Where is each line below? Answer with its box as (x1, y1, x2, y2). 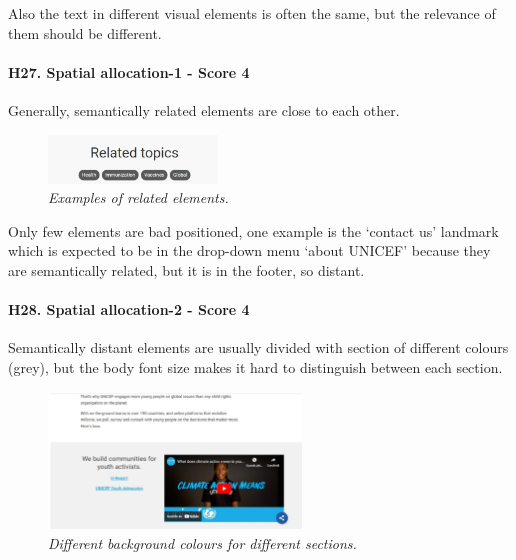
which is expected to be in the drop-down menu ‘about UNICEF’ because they (8, 240, 491, 261)
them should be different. (8, 22, 162, 43)
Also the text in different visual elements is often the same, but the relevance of (8, 3, 496, 23)
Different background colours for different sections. (48, 532, 357, 553)
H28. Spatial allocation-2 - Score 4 (8, 299, 250, 320)
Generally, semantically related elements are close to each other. (8, 99, 400, 120)
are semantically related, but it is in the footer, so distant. (8, 260, 365, 281)
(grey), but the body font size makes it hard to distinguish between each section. (8, 357, 503, 378)
